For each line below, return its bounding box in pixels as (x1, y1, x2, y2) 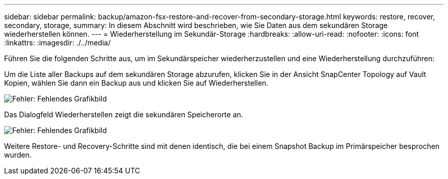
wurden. (4, 150, 32, 159)
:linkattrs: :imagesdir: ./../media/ (4, 38, 111, 47)
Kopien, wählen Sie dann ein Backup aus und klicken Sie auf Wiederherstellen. (4, 79, 268, 87)
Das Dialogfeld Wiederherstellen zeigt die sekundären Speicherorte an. (4, 110, 243, 119)
